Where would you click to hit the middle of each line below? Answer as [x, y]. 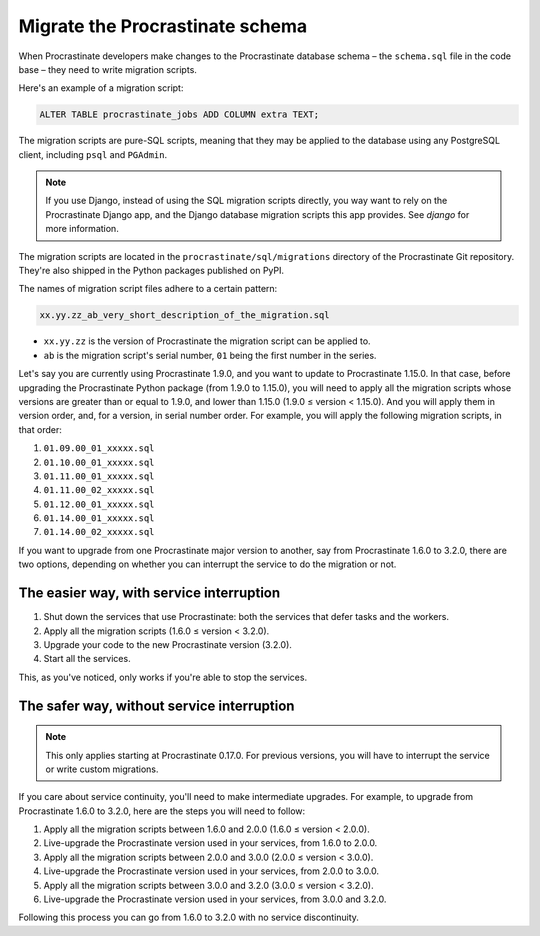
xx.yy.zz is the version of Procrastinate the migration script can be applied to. [207, 341]
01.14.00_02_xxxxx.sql [99, 532]
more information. [82, 229]
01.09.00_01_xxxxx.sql [99, 448]
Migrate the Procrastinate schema [163, 26]
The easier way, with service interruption [149, 593]
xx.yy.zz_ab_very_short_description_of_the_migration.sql [184, 315]
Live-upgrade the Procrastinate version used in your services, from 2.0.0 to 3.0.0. [211, 871]
